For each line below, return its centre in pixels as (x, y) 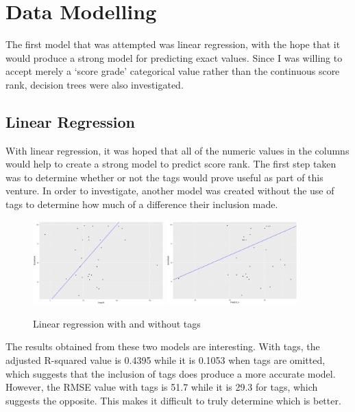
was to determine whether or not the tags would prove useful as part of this (164, 177)
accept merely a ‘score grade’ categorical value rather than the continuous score (173, 71)
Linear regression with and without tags (117, 323)
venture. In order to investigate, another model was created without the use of (170, 191)
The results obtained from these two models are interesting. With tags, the (163, 346)
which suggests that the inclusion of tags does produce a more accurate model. (171, 373)
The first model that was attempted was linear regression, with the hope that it (173, 44)
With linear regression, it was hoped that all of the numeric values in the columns (177, 150)
